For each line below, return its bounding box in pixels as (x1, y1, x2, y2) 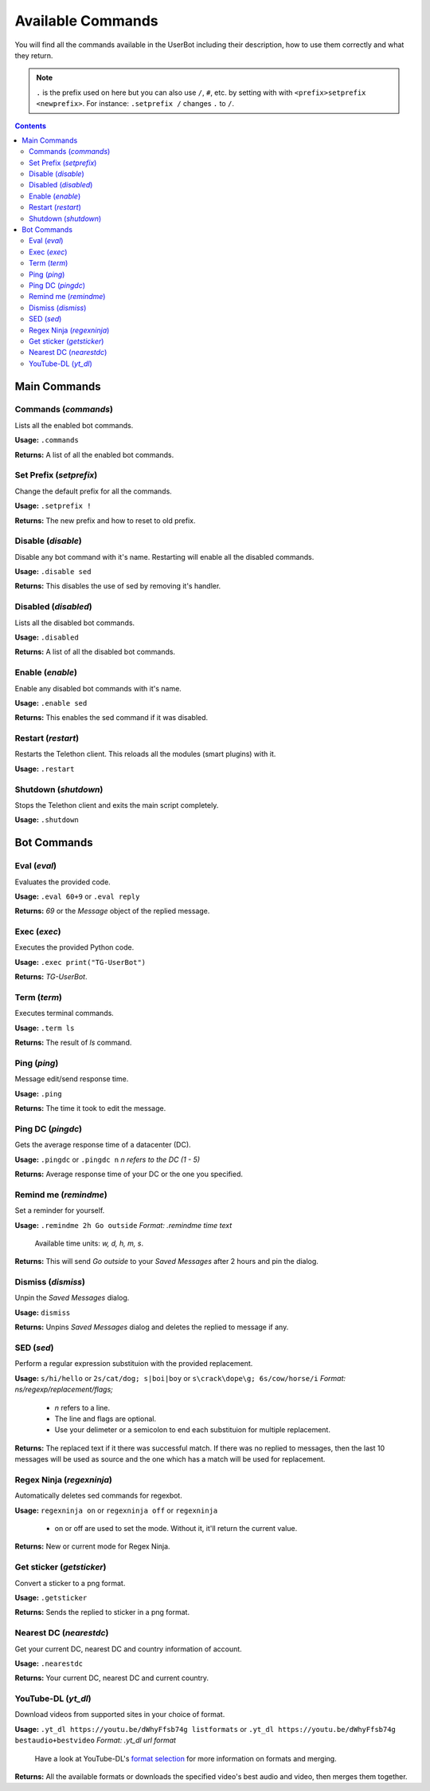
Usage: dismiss (14, 1308, 71, 1317)
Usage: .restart (14, 764, 75, 773)
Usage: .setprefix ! (14, 501, 92, 510)
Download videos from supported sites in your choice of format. (14, 1710, 225, 1719)
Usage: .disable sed (14, 567, 92, 577)
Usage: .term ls (14, 1023, 75, 1033)
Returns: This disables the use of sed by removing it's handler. (14, 581, 221, 591)
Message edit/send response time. (14, 1074, 129, 1084)
